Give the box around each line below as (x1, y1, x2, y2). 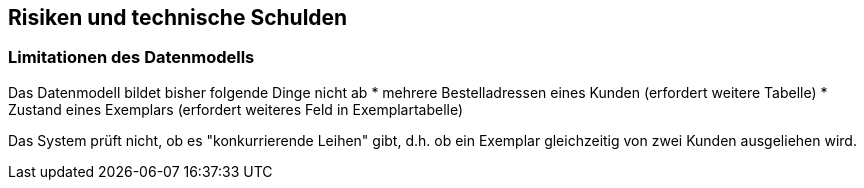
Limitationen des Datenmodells (8, 47, 255, 68)
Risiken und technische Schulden (8, 5, 348, 30)
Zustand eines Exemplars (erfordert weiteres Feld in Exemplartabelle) (8, 100, 464, 118)
